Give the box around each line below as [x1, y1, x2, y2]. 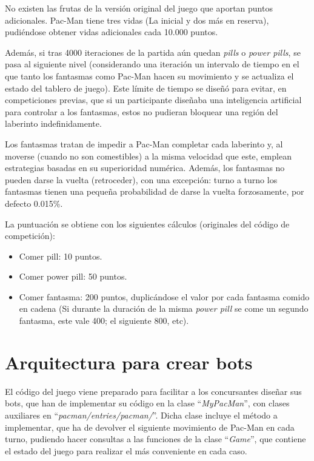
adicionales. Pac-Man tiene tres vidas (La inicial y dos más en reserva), [5, 13, 269, 26]
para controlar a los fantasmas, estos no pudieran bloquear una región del [5, 105, 278, 118]
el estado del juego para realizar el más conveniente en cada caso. [5, 444, 247, 457]
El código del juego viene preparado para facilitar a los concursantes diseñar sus [5, 385, 302, 397]
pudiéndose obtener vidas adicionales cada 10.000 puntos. [5, 25, 218, 38]
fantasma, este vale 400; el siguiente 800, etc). [19, 314, 189, 327]
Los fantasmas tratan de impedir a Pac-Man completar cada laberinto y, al [5, 137, 283, 150]
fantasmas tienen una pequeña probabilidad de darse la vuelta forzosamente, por [5, 185, 304, 198]
